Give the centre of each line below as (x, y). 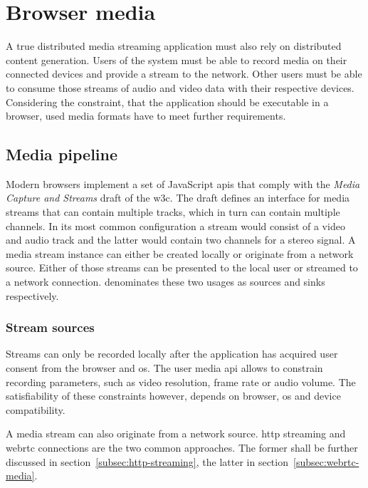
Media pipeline (62, 154)
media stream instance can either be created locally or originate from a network (180, 253)
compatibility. (36, 409)
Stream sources (50, 327)
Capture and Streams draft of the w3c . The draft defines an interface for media (178, 198)
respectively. (32, 295)
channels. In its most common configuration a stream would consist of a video (175, 225)
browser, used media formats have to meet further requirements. (146, 116)
